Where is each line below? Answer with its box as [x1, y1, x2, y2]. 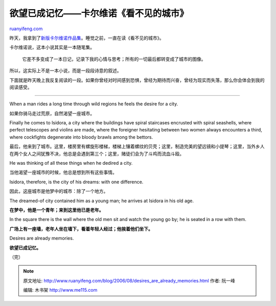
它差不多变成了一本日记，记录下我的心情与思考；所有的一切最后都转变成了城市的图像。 [22, 56, 206, 62]
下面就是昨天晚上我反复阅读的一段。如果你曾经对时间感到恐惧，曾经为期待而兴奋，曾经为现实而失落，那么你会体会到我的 [9, 77, 265, 83]
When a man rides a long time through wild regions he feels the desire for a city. [9, 101, 178, 107]
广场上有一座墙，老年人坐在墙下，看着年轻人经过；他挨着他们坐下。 [9, 226, 153, 232]
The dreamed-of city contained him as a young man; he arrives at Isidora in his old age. [9, 198, 194, 204]
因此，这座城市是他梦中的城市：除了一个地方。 [9, 188, 108, 194]
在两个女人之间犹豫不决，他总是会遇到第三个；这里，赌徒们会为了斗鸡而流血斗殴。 [9, 150, 184, 157]
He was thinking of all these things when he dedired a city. [9, 160, 133, 166]
